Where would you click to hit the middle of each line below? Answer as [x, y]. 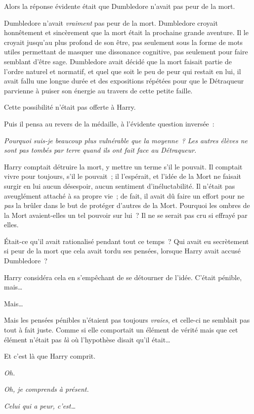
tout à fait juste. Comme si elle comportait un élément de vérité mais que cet [121, 330]
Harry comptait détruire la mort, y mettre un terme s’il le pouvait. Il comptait [123, 166]
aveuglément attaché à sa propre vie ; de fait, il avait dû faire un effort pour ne [124, 195]
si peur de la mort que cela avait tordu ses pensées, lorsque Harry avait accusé [123, 251]
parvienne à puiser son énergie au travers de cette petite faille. [98, 90]
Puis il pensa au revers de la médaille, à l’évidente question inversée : [109, 123]
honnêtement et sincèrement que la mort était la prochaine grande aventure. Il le [126, 32]
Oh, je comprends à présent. [46, 389]
